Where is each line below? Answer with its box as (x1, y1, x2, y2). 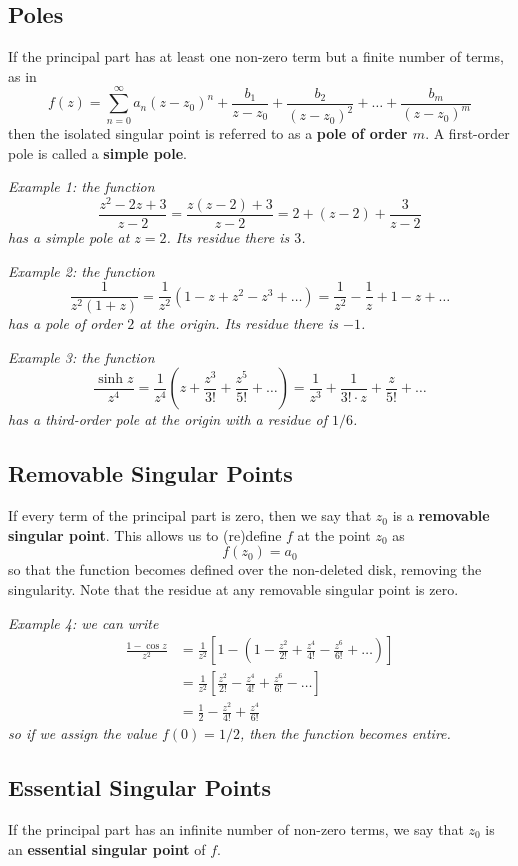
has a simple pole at (8, 227, 130, 248)
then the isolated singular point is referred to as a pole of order (8, 123, 408, 144)
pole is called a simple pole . (8, 142, 187, 163)
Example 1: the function (8, 176, 155, 197)
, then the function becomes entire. (239, 723, 451, 744)
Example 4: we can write (8, 612, 159, 633)
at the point (297, 524, 371, 545)
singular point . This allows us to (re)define (8, 524, 282, 545)
